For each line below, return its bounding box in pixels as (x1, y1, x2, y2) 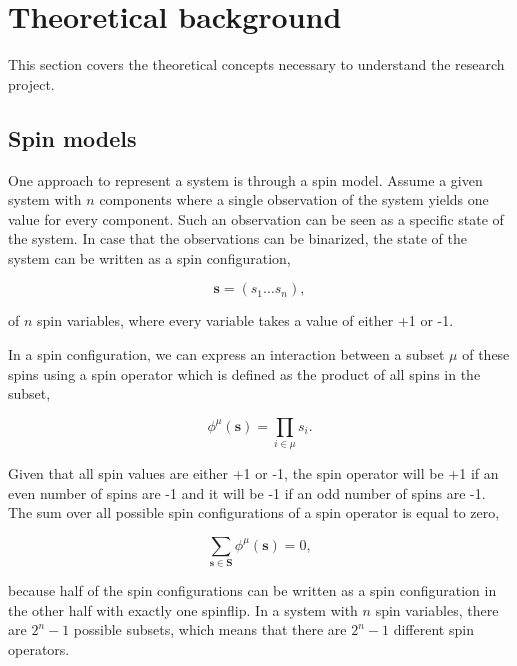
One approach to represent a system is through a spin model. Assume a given (8, 169, 483, 190)
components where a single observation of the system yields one (99, 189, 489, 210)
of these (462, 344, 510, 365)
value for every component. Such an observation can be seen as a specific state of (8, 208, 504, 229)
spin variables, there (375, 599, 499, 620)
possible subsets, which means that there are (73, 619, 347, 640)
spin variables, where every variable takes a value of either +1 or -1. (37, 310, 454, 331)
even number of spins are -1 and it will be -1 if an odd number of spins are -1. (8, 482, 486, 503)
